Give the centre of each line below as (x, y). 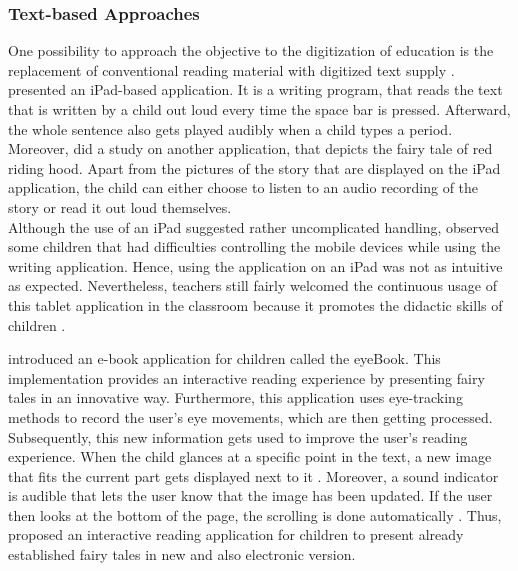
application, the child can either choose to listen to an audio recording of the (243, 187)
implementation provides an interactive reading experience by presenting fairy (246, 377)
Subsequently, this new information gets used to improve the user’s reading (238, 436)
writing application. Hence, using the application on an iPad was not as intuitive (255, 265)
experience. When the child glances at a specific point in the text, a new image (250, 456)
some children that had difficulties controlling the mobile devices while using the (254, 246)
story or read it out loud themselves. (120, 206)
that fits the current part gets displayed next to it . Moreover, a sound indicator (253, 475)
